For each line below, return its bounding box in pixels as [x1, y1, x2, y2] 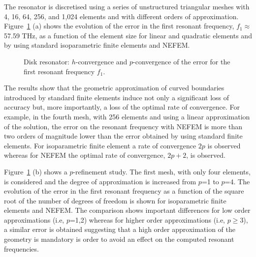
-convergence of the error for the [133, 56, 230, 66]
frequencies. [4, 243, 39, 254]
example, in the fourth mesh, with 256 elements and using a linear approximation [4, 111, 250, 121]
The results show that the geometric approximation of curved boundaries [4, 83, 224, 93]
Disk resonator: [24, 56, 69, 66]
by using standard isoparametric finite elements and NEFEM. [4, 40, 190, 50]
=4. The [224, 176, 250, 186]
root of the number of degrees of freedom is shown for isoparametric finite [4, 195, 226, 205]
